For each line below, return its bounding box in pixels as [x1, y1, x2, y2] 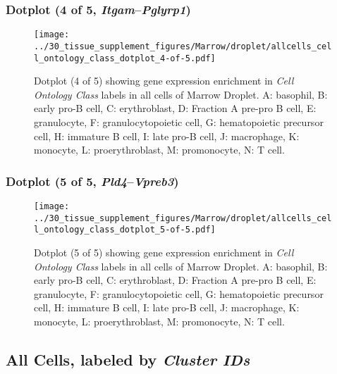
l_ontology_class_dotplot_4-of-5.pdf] [34, 53, 216, 63]
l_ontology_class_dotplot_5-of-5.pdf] [34, 225, 216, 235]
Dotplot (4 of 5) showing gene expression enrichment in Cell [34, 73, 294, 88]
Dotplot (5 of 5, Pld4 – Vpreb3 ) [6, 172, 179, 189]
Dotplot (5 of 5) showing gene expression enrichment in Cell [34, 244, 294, 259]
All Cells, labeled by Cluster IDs [6, 348, 250, 370]
